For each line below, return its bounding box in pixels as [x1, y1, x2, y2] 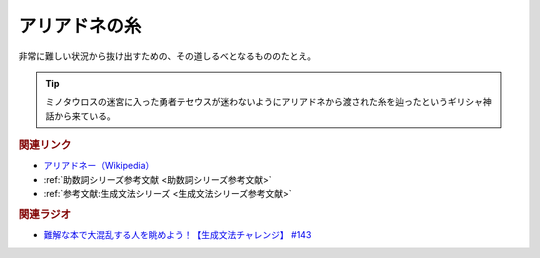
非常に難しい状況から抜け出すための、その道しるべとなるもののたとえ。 [18, 50, 317, 62]
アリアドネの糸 [18, 15, 142, 37]
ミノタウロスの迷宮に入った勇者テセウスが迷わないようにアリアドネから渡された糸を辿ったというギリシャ [45, 96, 484, 108]
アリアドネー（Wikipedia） [43, 160, 155, 172]
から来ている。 [53, 110, 116, 122]
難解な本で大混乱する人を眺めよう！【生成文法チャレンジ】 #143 [43, 229, 312, 241]
